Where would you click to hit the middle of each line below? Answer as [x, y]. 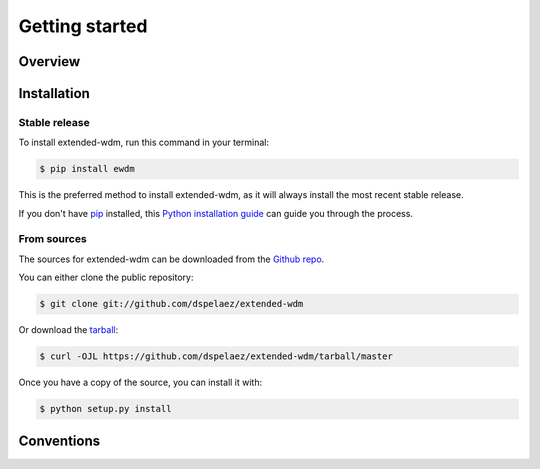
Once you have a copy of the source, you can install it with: [140, 382]
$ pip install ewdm [87, 169]
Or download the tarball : [68, 330]
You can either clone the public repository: [106, 277]
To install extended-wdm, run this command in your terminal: [144, 142]
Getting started [83, 26]
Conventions [59, 440]
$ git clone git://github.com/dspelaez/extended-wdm [171, 304]
